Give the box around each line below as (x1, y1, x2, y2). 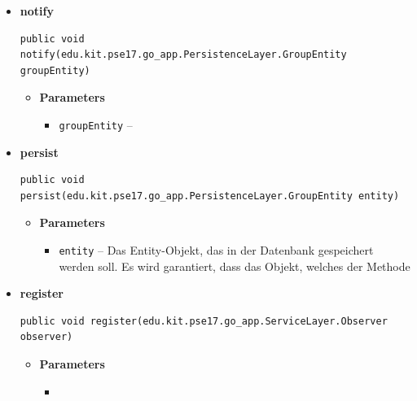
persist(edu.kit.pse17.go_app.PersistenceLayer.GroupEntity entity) (20, 190, 400, 202)
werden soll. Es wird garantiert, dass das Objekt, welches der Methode (59, 257, 410, 274)
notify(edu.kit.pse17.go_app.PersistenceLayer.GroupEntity (20, 49, 347, 61)
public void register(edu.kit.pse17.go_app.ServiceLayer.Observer (20, 315, 388, 327)
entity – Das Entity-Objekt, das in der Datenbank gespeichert (59, 242, 374, 258)
